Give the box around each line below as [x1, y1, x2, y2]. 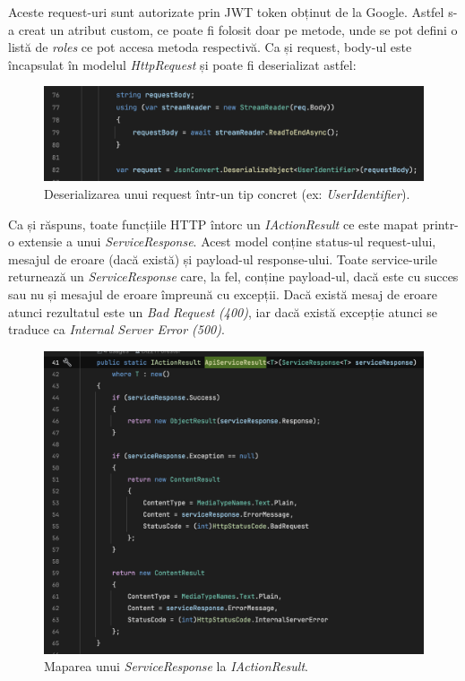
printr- [422, 214, 459, 233]
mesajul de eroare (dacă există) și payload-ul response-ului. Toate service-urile [8, 249, 437, 268]
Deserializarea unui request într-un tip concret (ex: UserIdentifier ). [44, 184, 410, 203]
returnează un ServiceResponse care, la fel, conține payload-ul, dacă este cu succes [8, 267, 459, 286]
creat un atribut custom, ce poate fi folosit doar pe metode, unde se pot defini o [18, 20, 458, 39]
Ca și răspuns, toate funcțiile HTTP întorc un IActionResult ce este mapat [8, 214, 418, 233]
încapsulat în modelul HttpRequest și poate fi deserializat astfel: [8, 55, 357, 73]
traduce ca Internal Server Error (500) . [8, 320, 225, 339]
